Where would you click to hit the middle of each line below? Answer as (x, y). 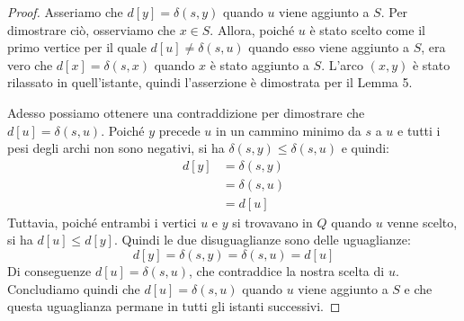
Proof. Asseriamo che (65, 12)
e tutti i (419, 130)
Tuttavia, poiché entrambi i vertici (102, 222)
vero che (30, 64)
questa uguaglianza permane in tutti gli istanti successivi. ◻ (174, 306)
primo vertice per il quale (77, 47)
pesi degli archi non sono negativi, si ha (116, 148)
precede (179, 130)
